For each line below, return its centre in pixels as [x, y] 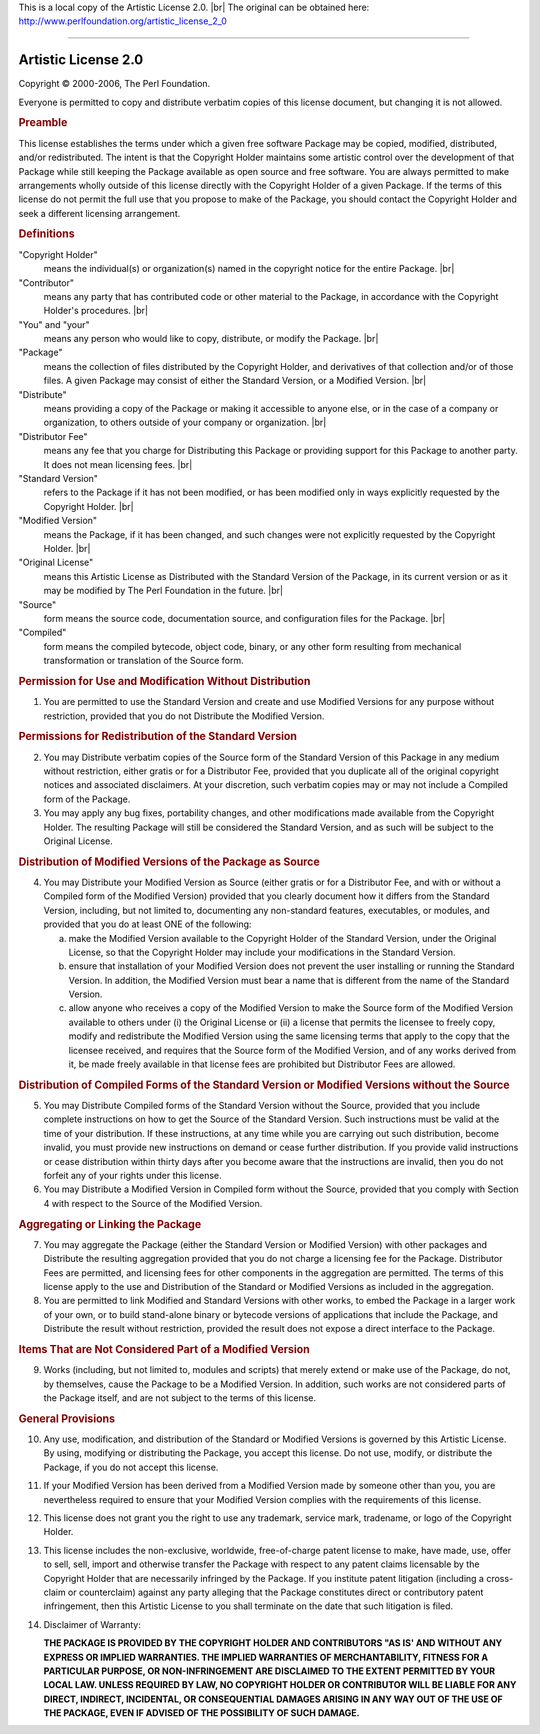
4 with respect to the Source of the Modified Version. [153, 1203]
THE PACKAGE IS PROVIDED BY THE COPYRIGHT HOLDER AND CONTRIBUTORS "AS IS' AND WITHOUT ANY [273, 1643]
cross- [500, 1578]
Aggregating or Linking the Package [110, 1224]
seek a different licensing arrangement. [99, 213]
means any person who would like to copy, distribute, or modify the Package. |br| [211, 339]
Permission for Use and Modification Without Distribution [164, 681]
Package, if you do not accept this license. [131, 1467]
